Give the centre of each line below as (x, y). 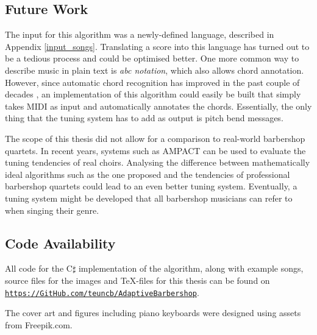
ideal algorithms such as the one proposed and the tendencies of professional (148, 174)
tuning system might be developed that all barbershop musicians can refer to (149, 198)
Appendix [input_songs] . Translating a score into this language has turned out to (157, 46)
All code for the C (39, 268)
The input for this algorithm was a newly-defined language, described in (140, 34)
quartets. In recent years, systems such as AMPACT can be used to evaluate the (155, 150)
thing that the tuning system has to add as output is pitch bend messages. (144, 118)
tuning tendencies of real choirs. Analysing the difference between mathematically (158, 162)
